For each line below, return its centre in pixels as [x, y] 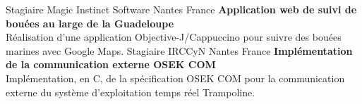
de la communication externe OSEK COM [111, 64]
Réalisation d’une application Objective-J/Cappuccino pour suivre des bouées [174, 37]
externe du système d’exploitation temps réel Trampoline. [131, 92]
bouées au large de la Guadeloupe [90, 23]
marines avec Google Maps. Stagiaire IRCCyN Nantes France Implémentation [179, 50]
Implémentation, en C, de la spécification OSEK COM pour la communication [175, 78]
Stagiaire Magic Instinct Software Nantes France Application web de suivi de [181, 9]
